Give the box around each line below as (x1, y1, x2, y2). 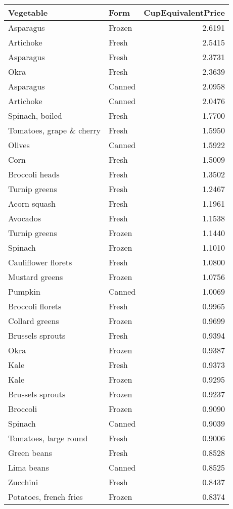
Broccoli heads (8, 168, 60, 180)
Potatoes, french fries (8, 491, 83, 502)
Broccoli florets (8, 300, 62, 312)
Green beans (8, 447, 52, 458)
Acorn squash (8, 198, 56, 209)
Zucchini (8, 476, 38, 488)
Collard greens (8, 315, 59, 327)
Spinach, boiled (8, 110, 62, 121)
